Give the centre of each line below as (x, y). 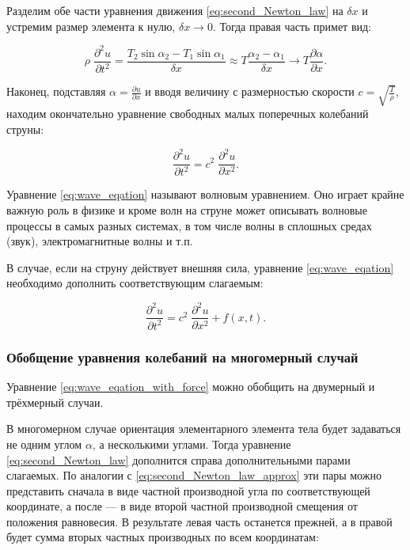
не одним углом (44, 444)
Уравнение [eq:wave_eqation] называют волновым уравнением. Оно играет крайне (205, 194)
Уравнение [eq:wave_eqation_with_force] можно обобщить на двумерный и (191, 387)
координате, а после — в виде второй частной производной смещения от (182, 506)
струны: (25, 129)
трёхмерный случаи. (55, 402)
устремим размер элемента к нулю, (91, 26)
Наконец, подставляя (56, 91)
